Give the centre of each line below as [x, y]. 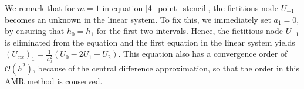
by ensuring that [35, 31]
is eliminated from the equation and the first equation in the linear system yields [150, 42]
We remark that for [40, 8]
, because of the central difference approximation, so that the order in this [166, 68]
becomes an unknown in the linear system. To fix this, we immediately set [138, 19]
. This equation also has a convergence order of [203, 54]
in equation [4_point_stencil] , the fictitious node [190, 8]
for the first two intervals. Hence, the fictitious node [190, 31]
